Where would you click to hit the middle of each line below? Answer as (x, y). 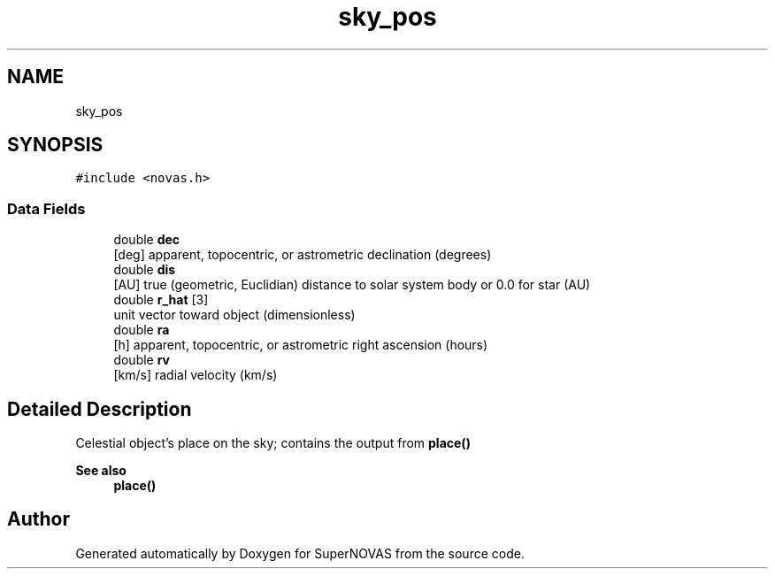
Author (38, 519)
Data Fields (46, 208)
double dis (145, 270)
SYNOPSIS (55, 145)
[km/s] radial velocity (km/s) (196, 375)
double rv (142, 360)
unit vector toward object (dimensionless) (234, 315)
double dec (147, 240)
